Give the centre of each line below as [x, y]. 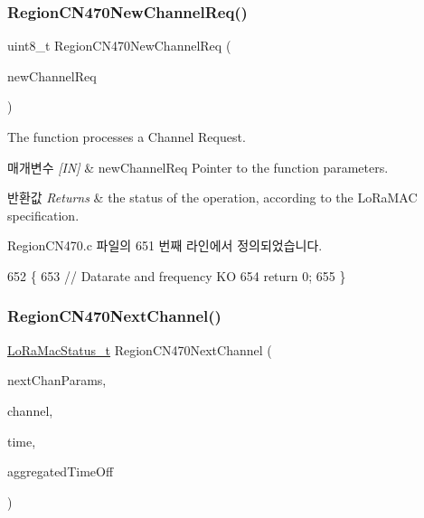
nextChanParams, [57, 380]
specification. [43, 215]
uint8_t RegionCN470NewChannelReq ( [119, 46]
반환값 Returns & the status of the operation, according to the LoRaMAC [212, 198]
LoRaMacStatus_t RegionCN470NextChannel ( [140, 349]
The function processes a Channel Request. [127, 137]
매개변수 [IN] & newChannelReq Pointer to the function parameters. [198, 167]
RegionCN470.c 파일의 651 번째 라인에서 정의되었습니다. [165, 245]
